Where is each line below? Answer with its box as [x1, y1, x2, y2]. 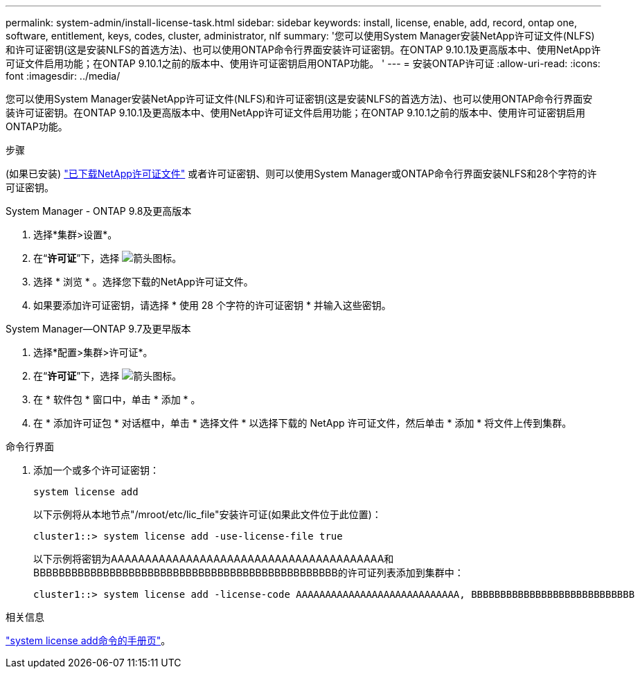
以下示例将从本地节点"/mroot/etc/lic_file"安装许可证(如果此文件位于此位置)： [33, 508, 382, 520]
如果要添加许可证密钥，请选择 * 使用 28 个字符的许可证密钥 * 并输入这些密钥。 [33, 299, 391, 311]
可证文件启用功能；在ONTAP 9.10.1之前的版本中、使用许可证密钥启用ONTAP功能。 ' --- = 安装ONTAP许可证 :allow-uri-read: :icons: [6, 57, 601, 69]
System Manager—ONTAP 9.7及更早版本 [6, 323, 191, 335]
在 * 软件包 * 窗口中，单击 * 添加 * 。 [33, 393, 201, 405]
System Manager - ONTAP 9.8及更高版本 [6, 205, 192, 217]
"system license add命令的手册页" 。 [6, 635, 171, 646]
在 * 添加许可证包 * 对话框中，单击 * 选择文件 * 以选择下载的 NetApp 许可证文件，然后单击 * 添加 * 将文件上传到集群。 [33, 417, 572, 429]
